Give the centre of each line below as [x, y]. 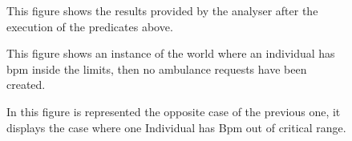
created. [26, 85]
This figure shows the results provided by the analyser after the [162, 10]
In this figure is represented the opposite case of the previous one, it [174, 111]
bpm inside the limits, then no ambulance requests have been [157, 68]
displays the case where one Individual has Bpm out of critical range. [176, 127]
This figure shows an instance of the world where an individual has [171, 53]
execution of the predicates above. [90, 26]
